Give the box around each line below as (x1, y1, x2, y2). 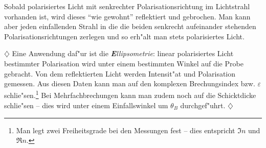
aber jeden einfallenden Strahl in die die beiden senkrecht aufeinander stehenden (4, 21, 256, 32)
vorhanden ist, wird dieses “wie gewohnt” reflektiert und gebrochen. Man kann (4, 11, 251, 21)
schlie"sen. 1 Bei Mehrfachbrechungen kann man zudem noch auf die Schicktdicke (4, 88, 256, 101)
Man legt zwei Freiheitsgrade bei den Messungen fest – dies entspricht (16, 125, 235, 135)
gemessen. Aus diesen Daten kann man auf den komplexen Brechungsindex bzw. (4, 78, 255, 89)
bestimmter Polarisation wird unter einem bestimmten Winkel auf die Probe (4, 58, 243, 68)
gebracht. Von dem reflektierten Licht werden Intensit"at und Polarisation (4, 68, 236, 79)
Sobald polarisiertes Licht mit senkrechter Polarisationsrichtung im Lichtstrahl (4, 1, 250, 11)
